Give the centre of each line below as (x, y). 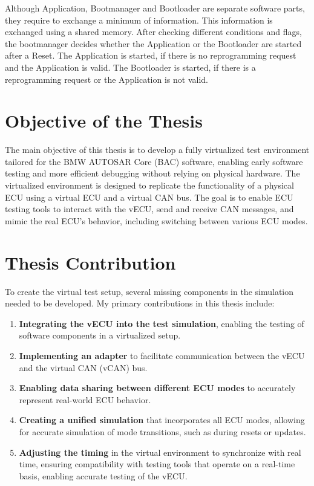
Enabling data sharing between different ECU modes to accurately (157, 388)
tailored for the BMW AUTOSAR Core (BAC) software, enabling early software (154, 161)
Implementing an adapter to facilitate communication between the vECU (162, 355)
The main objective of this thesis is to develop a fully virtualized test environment (157, 150)
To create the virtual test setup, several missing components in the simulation (149, 291)
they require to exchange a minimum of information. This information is (139, 20)
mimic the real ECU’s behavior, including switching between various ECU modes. (156, 220)
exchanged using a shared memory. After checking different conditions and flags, (153, 32)
